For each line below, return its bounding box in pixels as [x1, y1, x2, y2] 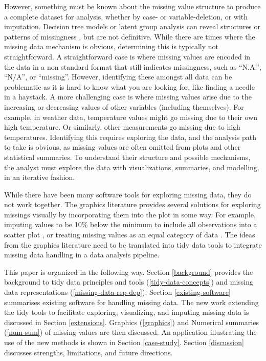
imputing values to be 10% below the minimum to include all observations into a [4, 219, 257, 230]
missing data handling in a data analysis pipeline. [4, 249, 160, 260]
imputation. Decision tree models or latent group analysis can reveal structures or [4, 21, 261, 32]
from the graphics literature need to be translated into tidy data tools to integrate [4, 239, 262, 250]
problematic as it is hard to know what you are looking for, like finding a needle [4, 81, 255, 92]
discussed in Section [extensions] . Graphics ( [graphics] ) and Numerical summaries [4, 316, 259, 327]
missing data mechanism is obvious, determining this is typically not [4, 41, 219, 52]
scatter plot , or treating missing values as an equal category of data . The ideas [4, 229, 255, 240]
